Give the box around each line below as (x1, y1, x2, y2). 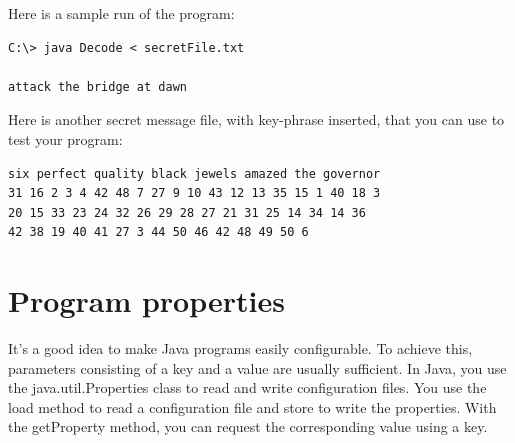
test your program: (8, 128, 123, 149)
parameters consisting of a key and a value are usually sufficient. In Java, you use (8, 357, 507, 378)
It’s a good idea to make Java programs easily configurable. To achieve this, (8, 338, 473, 359)
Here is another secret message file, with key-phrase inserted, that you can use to (8, 109, 505, 130)
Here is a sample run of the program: (8, 3, 235, 23)
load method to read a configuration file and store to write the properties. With (8, 396, 497, 417)
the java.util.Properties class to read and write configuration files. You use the (8, 377, 487, 398)
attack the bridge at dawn (8, 79, 187, 94)
